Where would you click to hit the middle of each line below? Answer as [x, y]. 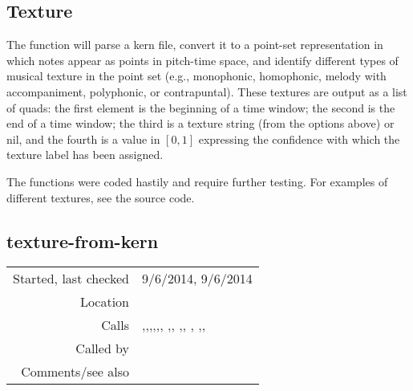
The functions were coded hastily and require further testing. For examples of [197, 181]
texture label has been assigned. [85, 155]
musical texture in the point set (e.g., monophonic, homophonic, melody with [196, 76]
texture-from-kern [83, 240]
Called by [103, 348]
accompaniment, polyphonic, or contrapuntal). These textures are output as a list [207, 91]
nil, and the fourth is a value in [83, 138]
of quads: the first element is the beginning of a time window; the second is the [201, 107]
